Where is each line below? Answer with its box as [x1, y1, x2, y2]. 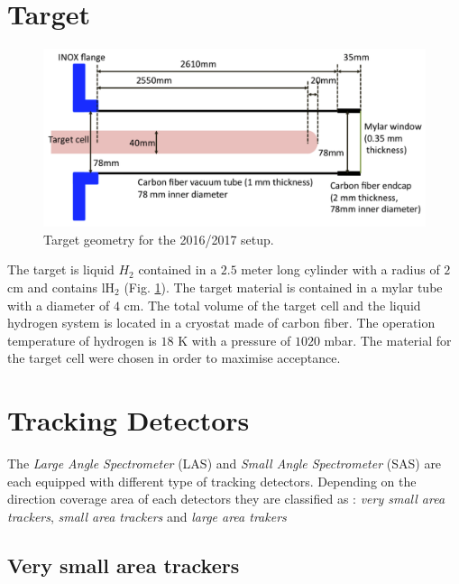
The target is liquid [7, 260, 115, 279]
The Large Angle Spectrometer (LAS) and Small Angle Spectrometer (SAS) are [7, 454, 442, 473]
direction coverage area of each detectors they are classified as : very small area [7, 489, 445, 508]
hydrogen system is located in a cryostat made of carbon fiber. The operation [7, 313, 436, 332]
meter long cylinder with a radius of [241, 260, 440, 279]
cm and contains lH [7, 278, 115, 296]
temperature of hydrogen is [7, 330, 157, 349]
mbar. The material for [324, 330, 452, 349]
